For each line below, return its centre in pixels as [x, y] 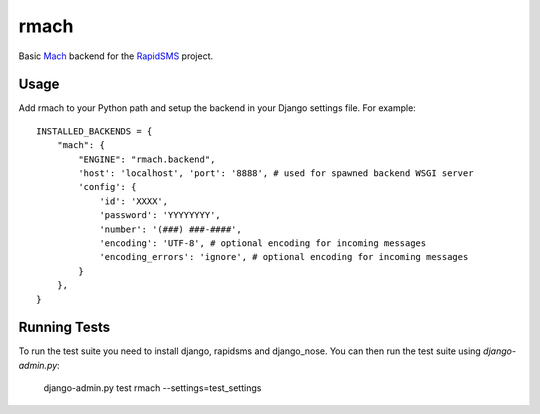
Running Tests [64, 327]
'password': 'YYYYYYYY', [160, 215]
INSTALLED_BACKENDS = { [94, 131]
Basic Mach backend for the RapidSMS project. [116, 56]
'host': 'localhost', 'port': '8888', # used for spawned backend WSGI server [276, 173]
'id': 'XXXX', [134, 201]
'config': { [107, 187]
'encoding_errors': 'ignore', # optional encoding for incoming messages [284, 257]
